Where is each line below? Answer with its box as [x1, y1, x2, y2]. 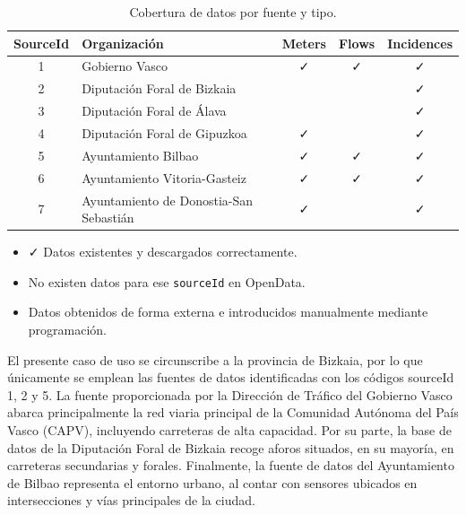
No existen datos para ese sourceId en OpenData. [28, 272, 306, 291]
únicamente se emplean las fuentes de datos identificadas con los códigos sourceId [7, 368, 454, 387]
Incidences [387, 33, 453, 52]
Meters [281, 33, 326, 52]
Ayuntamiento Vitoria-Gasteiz [82, 168, 246, 187]
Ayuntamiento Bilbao [82, 145, 199, 164]
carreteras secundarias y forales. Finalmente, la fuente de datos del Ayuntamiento [7, 456, 454, 475]
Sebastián [82, 208, 134, 227]
